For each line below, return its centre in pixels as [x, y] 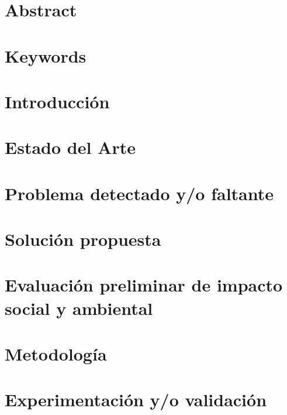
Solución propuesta [83, 239]
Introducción [57, 101]
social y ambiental [79, 308]
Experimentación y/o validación [136, 399]
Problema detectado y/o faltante [139, 193]
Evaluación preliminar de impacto [144, 285]
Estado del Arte [70, 147]
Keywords [46, 55]
